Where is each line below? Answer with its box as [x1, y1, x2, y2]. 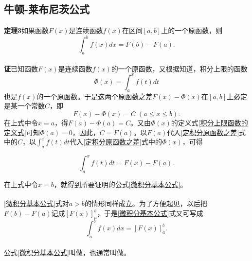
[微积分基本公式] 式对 [4, 198, 69, 209]
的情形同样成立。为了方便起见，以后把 [84, 198, 207, 209]
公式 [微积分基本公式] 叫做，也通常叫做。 [4, 247, 130, 257]
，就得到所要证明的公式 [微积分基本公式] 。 [54, 179, 187, 190]
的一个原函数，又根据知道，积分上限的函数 [111, 63, 248, 73]
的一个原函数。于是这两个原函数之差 [36, 91, 153, 101]
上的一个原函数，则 [161, 25, 223, 35]
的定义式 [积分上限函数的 [171, 117, 248, 127]
